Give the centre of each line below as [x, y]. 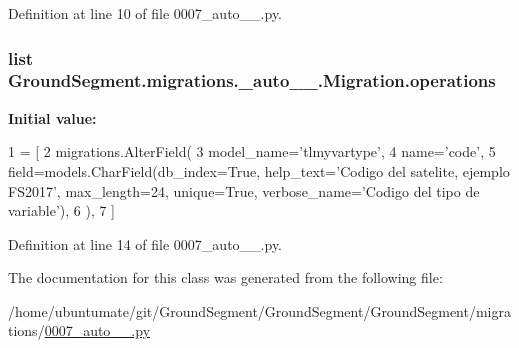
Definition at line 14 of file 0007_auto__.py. [145, 243]
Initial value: [52, 117]
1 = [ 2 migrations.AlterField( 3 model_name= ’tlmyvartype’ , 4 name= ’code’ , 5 [252, 151]
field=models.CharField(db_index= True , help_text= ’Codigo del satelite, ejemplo [259, 170]
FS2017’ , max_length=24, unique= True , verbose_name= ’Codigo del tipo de [244, 190]
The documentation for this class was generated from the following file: [225, 277]
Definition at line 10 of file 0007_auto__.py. [145, 13]
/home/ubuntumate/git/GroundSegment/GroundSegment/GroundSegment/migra [259, 310]
